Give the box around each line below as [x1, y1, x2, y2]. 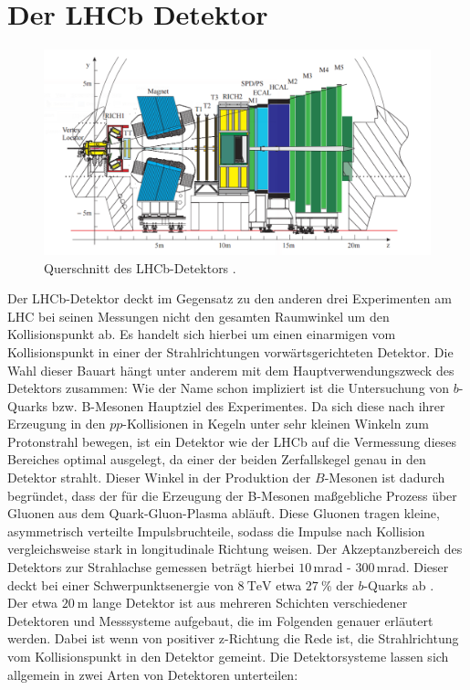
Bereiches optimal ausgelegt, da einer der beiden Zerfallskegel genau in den [7, 450, 426, 469]
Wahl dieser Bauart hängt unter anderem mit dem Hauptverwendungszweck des [7, 360, 454, 379]
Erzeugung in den [7, 414, 106, 433]
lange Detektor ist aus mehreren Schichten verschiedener [92, 593, 408, 612]
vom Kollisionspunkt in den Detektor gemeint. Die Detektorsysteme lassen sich [7, 647, 449, 666]
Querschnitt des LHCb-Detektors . [44, 258, 236, 277]
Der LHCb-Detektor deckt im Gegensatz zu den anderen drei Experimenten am [7, 289, 452, 308]
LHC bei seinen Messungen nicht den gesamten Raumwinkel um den [7, 306, 390, 325]
